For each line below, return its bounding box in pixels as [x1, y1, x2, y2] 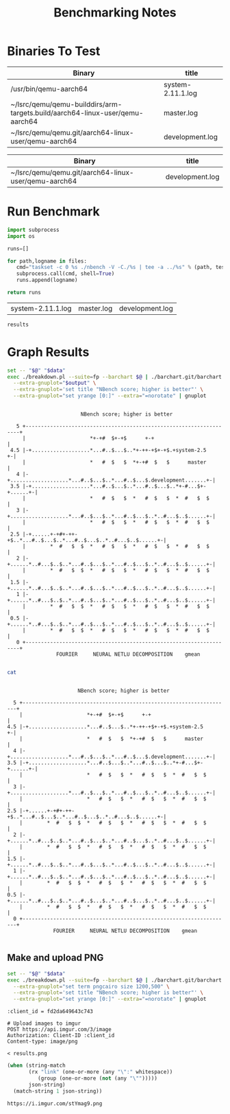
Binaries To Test [7, 43, 101, 59]
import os [7, 233, 36, 239]
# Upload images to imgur [7, 1020, 81, 1027]
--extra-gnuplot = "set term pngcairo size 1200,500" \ [13, 983, 170, 990]
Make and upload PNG [7, 952, 104, 964]
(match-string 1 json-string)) [13, 1087, 103, 1095]
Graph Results [7, 344, 90, 359]
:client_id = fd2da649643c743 [7, 1008, 94, 1015]
